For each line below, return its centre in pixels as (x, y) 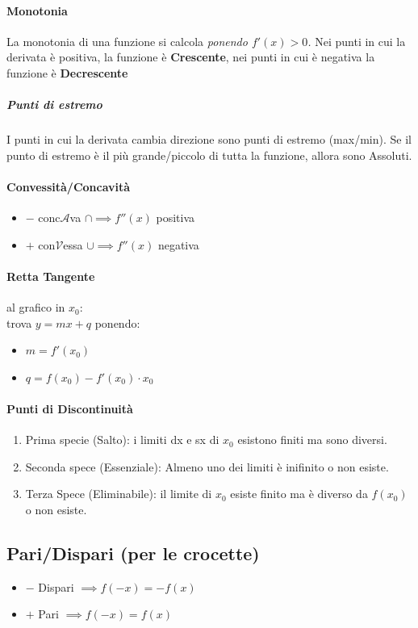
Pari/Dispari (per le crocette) (133, 553)
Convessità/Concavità (69, 186)
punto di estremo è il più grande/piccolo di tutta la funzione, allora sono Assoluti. (209, 155)
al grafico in (36, 307)
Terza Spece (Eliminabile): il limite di (119, 494)
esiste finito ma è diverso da (299, 494)
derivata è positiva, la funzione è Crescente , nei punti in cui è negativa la (191, 57)
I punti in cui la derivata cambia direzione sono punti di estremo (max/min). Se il (209, 139)
